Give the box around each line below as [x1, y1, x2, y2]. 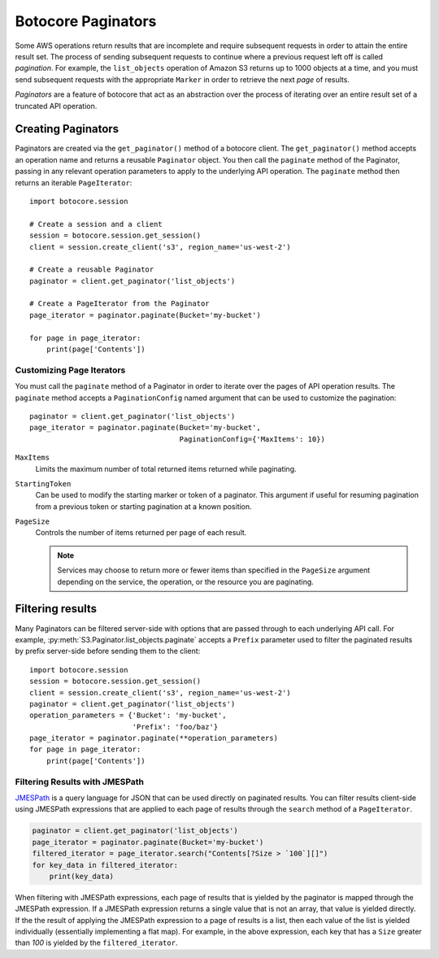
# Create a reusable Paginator [29, 265, 154, 274]
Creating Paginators [15, 122, 120, 136]
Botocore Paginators [15, 12, 157, 30]
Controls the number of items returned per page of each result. [35, 528, 247, 538]
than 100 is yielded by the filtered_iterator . [15, 938, 178, 947]
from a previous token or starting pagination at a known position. [35, 501, 252, 512]
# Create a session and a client [29, 220, 163, 229]
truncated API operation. [15, 101, 98, 111]
